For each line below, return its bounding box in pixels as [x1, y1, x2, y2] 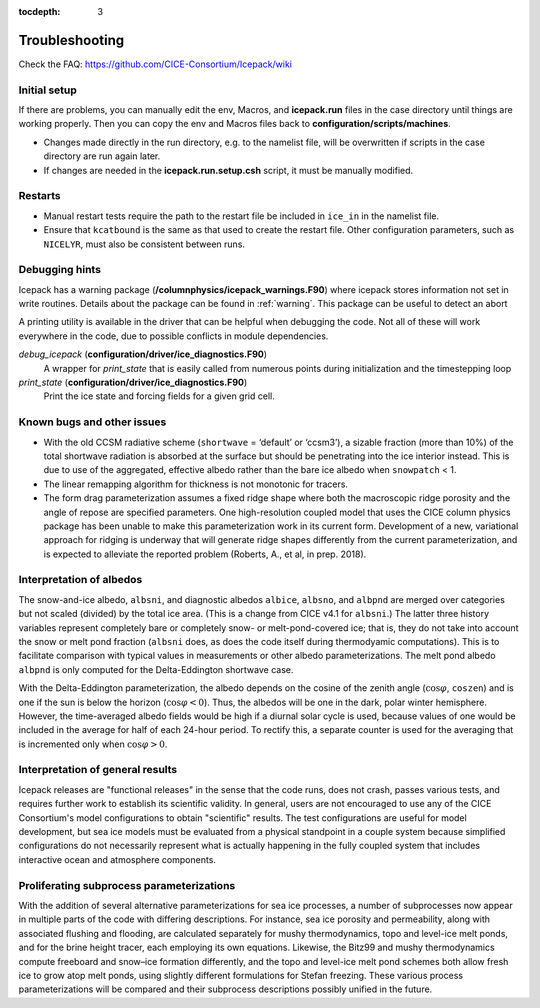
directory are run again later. [43, 150, 161, 162]
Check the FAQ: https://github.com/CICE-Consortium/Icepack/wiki [18, 58, 292, 70]
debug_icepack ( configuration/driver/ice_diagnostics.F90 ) [18, 348, 268, 360]
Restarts [18, 189, 62, 203]
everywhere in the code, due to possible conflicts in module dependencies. [18, 330, 329, 342]
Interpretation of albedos [18, 573, 143, 587]
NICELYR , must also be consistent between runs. [43, 238, 245, 250]
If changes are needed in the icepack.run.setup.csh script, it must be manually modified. [43, 164, 414, 176]
